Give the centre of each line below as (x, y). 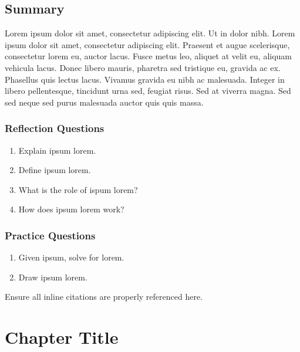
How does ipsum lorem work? (71, 209)
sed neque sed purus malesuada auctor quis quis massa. (104, 102)
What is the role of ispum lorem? (78, 189)
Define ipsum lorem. (55, 170)
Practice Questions (50, 235)
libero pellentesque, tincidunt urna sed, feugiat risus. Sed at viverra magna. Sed (148, 91)
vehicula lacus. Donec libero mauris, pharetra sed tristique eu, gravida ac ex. (143, 67)
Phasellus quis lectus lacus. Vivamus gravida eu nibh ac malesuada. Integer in (145, 79)
